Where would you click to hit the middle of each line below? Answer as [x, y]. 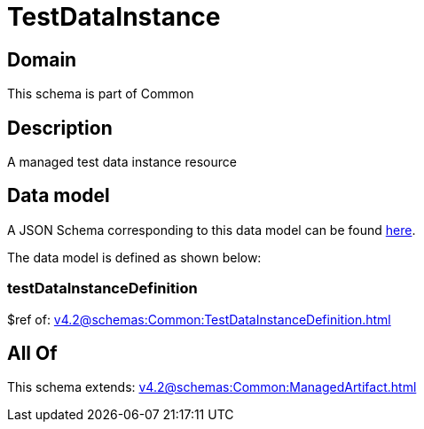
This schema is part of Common [101, 94]
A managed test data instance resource [122, 162]
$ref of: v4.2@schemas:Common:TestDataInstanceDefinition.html [199, 319]
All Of [32, 354]
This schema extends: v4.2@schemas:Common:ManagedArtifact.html [212, 387]
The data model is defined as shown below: [134, 257]
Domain [42, 59]
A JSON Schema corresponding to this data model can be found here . [212, 230]
